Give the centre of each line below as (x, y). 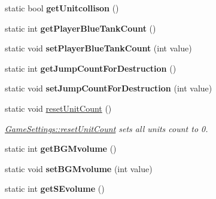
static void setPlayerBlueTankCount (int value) (98, 48)
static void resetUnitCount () (58, 108)
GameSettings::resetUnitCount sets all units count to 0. (107, 128)
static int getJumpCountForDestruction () (91, 68)
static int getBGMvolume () (61, 149)
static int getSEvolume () (55, 189)
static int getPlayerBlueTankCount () (80, 28)
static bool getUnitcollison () (62, 8)
